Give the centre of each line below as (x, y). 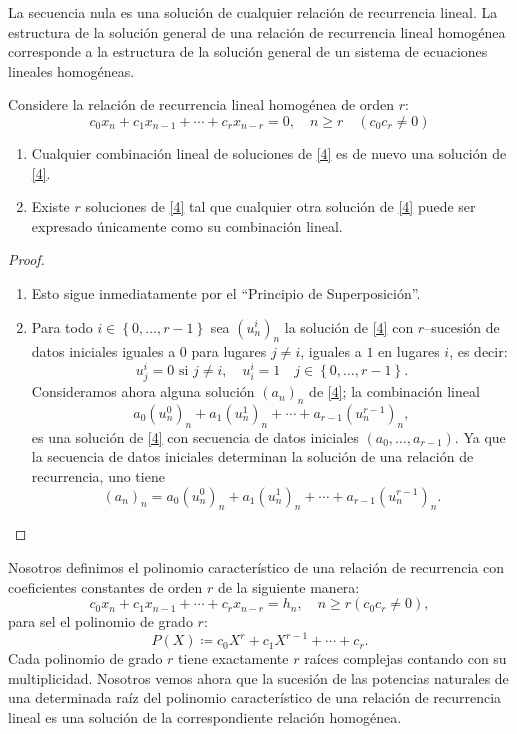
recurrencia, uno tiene (98, 475)
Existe (50, 206)
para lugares (229, 351)
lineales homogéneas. (71, 70)
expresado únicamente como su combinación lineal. (187, 225)
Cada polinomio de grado (85, 658)
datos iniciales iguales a (103, 351)
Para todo (62, 326)
